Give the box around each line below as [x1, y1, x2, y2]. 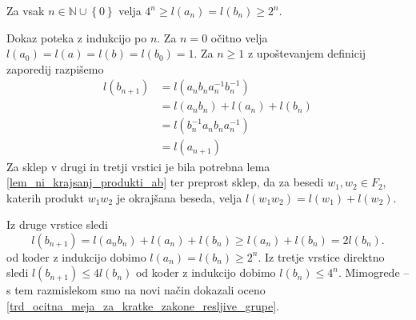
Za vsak [6, 2, 45, 18]
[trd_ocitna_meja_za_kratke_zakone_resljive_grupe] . [6, 298, 279, 314]
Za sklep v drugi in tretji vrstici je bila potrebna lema [6, 158, 270, 174]
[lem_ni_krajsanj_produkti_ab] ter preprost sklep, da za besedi [6, 174, 324, 190]
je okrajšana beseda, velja [116, 189, 242, 206]
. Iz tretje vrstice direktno [258, 248, 385, 265]
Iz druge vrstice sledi [6, 216, 108, 233]
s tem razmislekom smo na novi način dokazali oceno [6, 282, 266, 298]
